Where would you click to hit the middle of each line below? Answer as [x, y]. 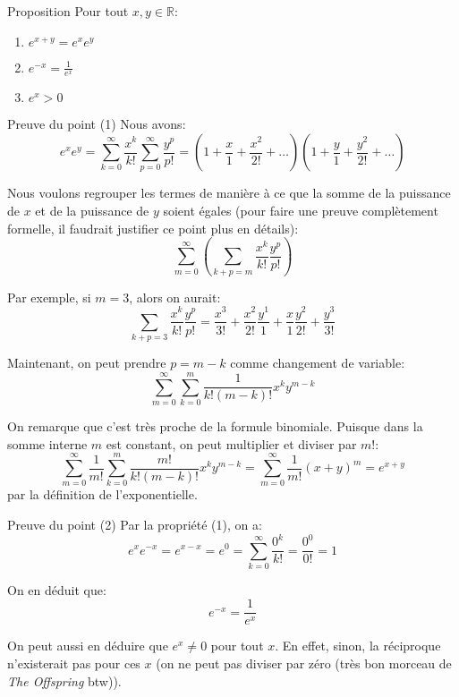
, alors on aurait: [175, 297]
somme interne [47, 443]
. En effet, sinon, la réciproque [358, 646]
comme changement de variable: [318, 363]
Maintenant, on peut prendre [87, 363]
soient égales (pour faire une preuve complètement [301, 210]
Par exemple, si [49, 297]
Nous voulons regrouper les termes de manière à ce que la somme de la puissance [229, 193]
